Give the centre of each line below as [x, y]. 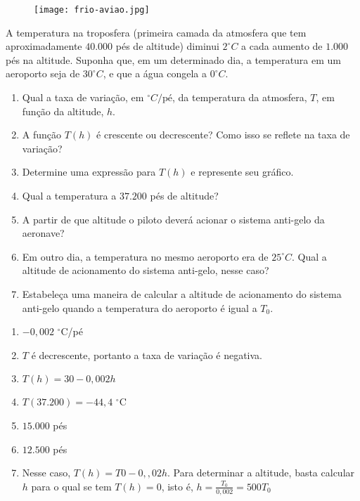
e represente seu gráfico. [242, 172]
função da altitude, [63, 111]
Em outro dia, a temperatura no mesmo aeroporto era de [145, 256]
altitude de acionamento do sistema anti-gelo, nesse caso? [146, 270]
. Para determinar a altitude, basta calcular [261, 473]
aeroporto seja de [43, 73]
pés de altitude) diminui [167, 46]
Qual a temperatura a [69, 195]
